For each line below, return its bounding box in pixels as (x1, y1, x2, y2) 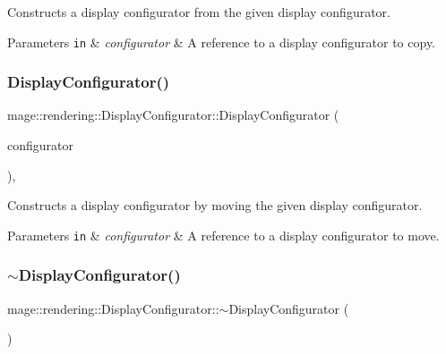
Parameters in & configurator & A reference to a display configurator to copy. (7, 32, 435, 51)
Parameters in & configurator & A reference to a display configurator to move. (7, 225, 440, 244)
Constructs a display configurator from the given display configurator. (7, 3, 390, 21)
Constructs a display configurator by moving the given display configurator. (7, 196, 423, 215)
